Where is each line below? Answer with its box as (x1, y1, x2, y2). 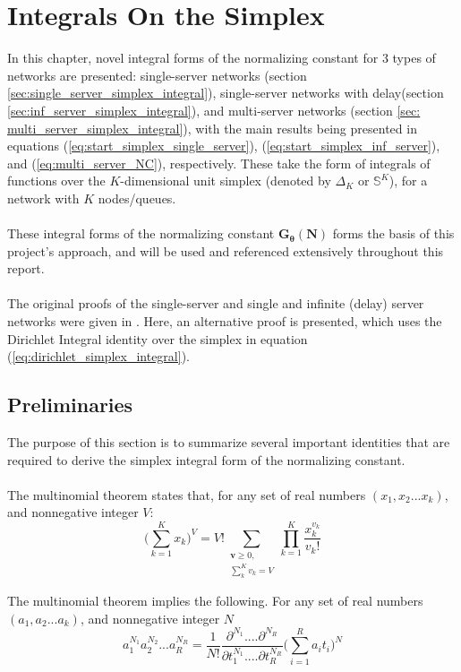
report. (7, 259, 45, 278)
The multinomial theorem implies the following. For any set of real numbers (7, 591, 423, 610)
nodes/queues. (98, 188, 176, 207)
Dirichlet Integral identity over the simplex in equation (7, 329, 308, 348)
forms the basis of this (332, 224, 455, 243)
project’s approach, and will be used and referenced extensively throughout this (7, 241, 444, 260)
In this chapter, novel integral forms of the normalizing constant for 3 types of (7, 48, 436, 67)
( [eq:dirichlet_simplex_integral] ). (7, 347, 190, 366)
